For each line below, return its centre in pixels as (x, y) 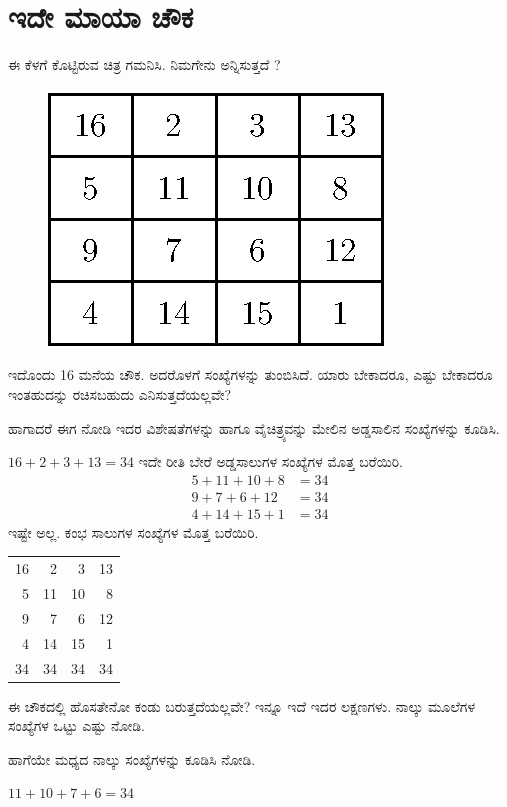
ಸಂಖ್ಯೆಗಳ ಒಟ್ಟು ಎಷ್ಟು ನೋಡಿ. (76, 725)
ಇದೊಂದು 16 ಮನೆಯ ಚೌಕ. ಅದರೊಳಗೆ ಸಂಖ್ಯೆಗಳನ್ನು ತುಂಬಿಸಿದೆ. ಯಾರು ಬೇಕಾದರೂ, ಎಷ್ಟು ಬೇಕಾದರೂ (250, 374)
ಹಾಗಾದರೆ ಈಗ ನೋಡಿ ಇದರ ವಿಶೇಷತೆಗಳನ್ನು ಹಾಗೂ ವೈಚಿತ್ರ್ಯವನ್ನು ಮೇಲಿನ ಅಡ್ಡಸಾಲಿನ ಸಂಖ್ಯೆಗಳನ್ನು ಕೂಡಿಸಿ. (254, 427)
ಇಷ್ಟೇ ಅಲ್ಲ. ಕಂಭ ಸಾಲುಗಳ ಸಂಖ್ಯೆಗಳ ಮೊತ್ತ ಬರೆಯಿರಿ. (133, 531)
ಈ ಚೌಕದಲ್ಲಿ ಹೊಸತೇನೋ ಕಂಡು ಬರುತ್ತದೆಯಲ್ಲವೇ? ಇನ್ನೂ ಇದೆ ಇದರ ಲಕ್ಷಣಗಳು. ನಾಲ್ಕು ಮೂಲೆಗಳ (242, 705)
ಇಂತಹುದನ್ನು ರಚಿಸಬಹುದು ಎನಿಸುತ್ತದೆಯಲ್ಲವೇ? (120, 393)
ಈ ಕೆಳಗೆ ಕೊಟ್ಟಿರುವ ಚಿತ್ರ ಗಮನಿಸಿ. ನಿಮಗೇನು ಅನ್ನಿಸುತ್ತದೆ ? (144, 64)
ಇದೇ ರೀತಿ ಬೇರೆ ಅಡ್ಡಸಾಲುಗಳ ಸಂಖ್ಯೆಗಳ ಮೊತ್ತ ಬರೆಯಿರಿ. (270, 461)
